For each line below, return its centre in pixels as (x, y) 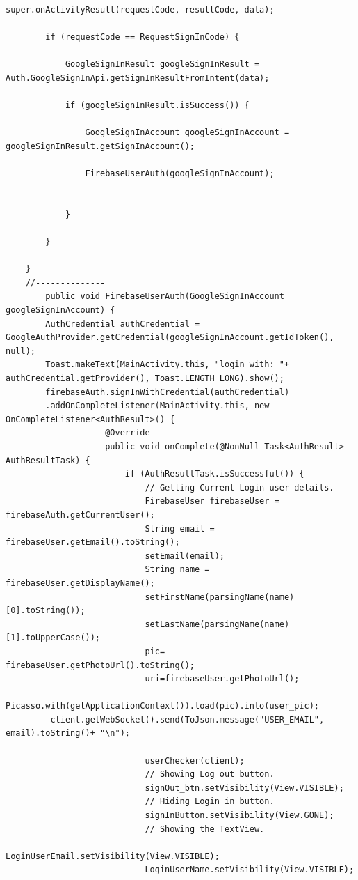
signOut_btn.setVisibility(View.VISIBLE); (244, 788)
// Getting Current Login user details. (239, 487)
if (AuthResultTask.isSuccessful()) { (214, 474)
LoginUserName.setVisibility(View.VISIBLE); (250, 870)
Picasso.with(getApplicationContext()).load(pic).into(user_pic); (163, 706)
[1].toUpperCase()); (53, 638)
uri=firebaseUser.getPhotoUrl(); (222, 679)
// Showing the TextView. (205, 829)
